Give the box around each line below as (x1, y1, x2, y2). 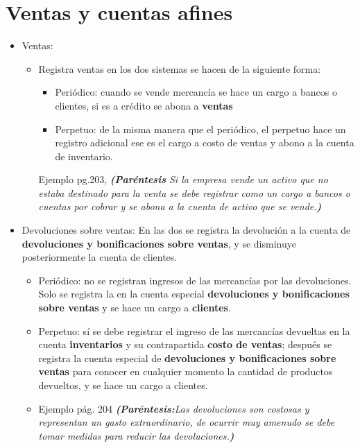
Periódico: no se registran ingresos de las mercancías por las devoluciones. (38, 273, 352, 287)
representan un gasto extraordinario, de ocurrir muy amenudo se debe (38, 415, 335, 429)
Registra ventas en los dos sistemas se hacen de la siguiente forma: (38, 61, 321, 76)
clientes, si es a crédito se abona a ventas (55, 98, 233, 112)
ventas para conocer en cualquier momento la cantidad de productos (38, 364, 333, 379)
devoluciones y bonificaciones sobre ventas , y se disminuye (22, 236, 296, 250)
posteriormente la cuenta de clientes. (22, 250, 178, 264)
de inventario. (55, 148, 113, 163)
